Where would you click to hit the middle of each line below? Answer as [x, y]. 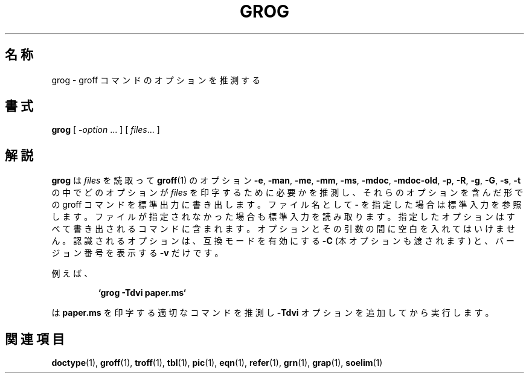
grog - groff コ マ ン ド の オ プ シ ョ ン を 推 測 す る [156, 80]
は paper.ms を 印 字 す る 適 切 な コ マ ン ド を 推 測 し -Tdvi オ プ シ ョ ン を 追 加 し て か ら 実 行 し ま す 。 [273, 313]
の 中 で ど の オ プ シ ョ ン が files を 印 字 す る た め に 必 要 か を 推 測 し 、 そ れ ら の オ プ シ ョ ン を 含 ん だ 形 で [287, 193]
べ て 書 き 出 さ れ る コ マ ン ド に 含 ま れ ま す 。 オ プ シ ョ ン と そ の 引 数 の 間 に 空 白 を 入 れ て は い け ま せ [283, 229]
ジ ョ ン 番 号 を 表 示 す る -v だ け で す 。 [137, 253]
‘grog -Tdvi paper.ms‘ [142, 293]
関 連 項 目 [35, 339]
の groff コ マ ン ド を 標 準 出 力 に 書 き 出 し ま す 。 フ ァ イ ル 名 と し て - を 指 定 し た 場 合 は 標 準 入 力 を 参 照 [287, 205]
